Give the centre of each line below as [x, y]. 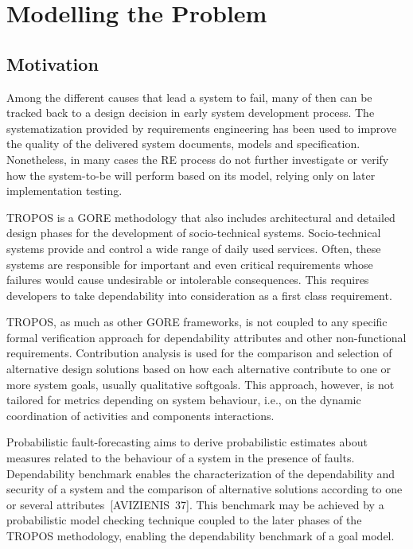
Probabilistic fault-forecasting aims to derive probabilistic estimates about [187, 442]
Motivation [53, 63]
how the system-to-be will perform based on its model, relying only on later [191, 175]
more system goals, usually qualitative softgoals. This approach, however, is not [201, 384]
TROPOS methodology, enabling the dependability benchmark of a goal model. [201, 536]
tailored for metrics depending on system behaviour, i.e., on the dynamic [184, 400]
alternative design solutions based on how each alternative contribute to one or [199, 369]
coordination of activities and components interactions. [140, 415]
